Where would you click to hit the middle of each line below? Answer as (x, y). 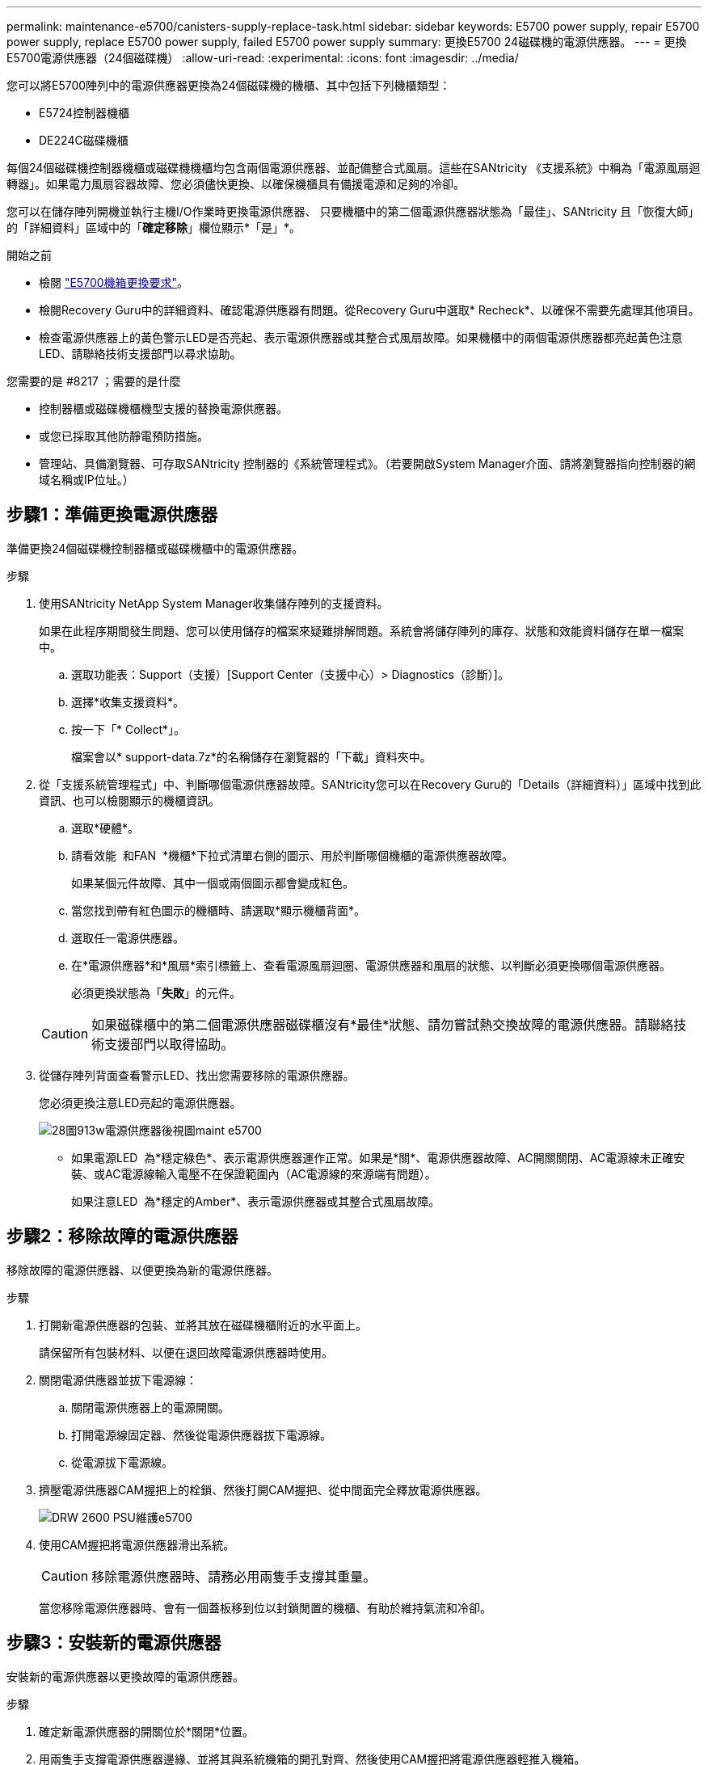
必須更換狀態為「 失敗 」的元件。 (156, 992)
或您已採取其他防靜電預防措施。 (124, 436)
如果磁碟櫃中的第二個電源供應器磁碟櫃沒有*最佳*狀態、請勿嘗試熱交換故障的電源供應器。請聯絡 (383, 1024)
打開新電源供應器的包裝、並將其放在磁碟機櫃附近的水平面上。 (203, 1325)
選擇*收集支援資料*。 (128, 701)
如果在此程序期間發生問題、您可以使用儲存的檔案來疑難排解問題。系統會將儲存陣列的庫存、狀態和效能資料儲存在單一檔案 (361, 630)
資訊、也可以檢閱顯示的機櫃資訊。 (129, 800)
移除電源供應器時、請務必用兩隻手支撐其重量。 (234, 1576)
